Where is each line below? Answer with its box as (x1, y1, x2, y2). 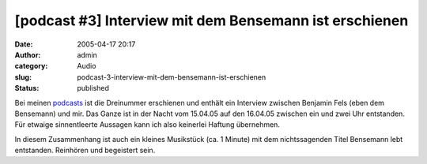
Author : (14, 50, 41, 59)
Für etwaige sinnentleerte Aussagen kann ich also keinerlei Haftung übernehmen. (14, 120, 281, 129)
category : (14, 61, 48, 71)
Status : (14, 84, 40, 93)
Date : (14, 39, 33, 49)
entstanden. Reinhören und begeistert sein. (14, 146, 156, 155)
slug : (14, 72, 32, 82)
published (77, 84, 110, 93)
